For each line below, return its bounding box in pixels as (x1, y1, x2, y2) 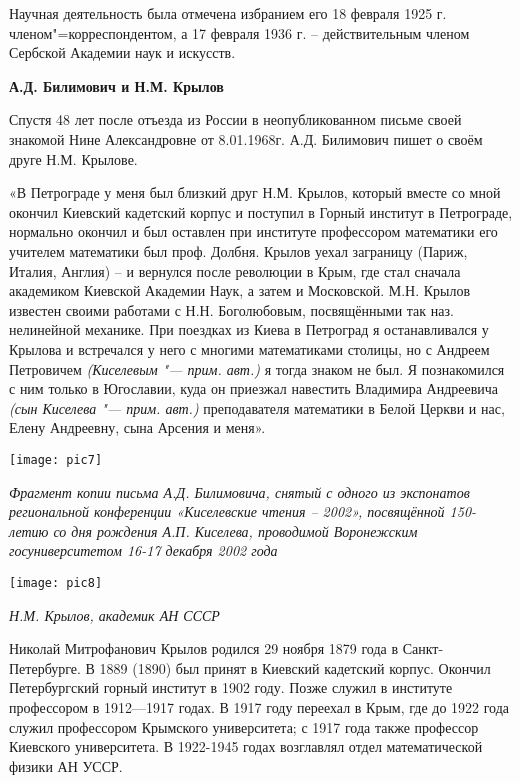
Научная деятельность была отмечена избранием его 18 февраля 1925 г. (9, 3, 447, 23)
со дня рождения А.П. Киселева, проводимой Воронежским (53, 520, 418, 541)
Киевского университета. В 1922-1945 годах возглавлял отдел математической (9, 736, 483, 757)
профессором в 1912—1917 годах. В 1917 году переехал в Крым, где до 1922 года (9, 696, 510, 717)
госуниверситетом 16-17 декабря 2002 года (9, 540, 278, 561)
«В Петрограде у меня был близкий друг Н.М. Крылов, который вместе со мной (9, 182, 501, 203)
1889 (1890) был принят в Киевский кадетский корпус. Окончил (99, 657, 491, 678)
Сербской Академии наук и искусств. (9, 42, 236, 63)
